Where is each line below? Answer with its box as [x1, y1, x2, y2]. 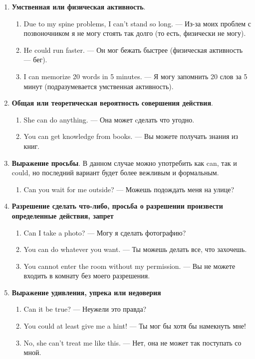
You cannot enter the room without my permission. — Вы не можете [23, 260, 236, 271]
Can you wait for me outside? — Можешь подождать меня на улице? [23, 184, 235, 194]
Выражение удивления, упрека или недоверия [11, 287, 161, 297]
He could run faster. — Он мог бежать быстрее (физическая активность [23, 44, 243, 55]
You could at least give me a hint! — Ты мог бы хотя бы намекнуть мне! [23, 321, 246, 331]
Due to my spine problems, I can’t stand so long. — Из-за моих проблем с [23, 18, 252, 28]
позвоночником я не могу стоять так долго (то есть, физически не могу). [23, 28, 246, 38]
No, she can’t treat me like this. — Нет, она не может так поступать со [23, 337, 242, 348]
